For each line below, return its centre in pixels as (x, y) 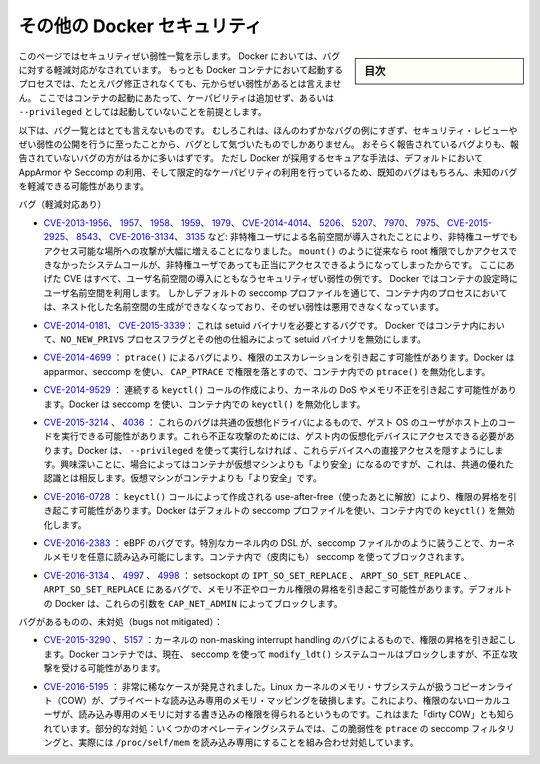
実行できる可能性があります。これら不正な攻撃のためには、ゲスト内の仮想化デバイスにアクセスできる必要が (283, 436)
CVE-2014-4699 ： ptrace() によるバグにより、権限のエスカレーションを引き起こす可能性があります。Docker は (279, 357)
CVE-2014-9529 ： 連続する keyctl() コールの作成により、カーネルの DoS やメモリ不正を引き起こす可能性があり (280, 390)
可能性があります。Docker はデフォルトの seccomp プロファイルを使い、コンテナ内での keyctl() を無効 (296, 511)
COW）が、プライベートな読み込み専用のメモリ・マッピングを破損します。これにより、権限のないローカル (281, 700)
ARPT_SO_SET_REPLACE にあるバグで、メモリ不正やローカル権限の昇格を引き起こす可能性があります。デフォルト (278, 589)
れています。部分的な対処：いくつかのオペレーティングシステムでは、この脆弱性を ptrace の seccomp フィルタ (275, 728)
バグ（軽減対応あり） (62, 204)
